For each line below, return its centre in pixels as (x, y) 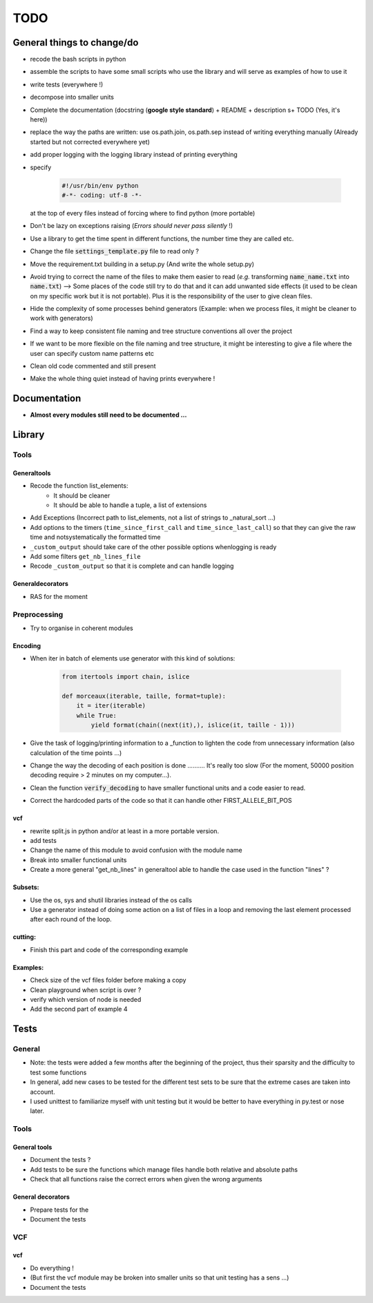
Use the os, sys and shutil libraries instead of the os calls (111, 900)
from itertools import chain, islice (126, 677)
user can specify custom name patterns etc (92, 353)
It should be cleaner (82, 495)
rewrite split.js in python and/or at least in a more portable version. (125, 831)
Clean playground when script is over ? (86, 990)
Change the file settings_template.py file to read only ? (115, 251)
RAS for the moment (59, 596)
